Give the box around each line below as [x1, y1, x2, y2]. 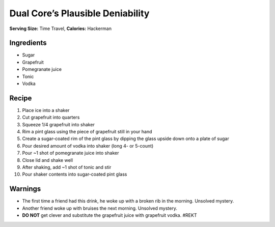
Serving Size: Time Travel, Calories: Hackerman [9, 25, 112, 32]
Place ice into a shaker [22, 107, 70, 113]
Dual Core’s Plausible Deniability [9, 8, 150, 19]
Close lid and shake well [22, 157, 73, 163]
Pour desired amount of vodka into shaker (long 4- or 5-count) [22, 143, 154, 149]
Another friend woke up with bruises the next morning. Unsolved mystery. [22, 205, 178, 211]
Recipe [9, 94, 32, 102]
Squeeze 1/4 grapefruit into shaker [22, 121, 95, 127]
